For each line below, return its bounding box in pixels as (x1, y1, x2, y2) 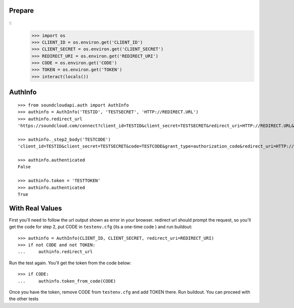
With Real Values (9, 204, 62, 212)
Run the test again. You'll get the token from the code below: (9, 260, 132, 266)
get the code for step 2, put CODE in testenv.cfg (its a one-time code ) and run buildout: (9, 224, 193, 230)
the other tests (9, 296, 39, 302)
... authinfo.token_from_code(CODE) (18, 278, 116, 284)
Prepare (9, 6, 34, 15)
